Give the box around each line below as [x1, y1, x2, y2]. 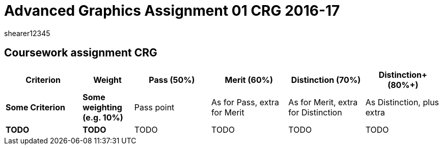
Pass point [134, 102, 175, 112]
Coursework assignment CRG [4, 46, 157, 59]
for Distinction [288, 107, 342, 117]
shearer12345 [4, 28, 50, 38]
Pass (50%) [149, 74, 195, 85]
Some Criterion [6, 102, 65, 112]
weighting [82, 102, 122, 112]
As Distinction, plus [365, 97, 439, 107]
